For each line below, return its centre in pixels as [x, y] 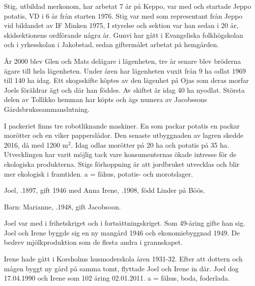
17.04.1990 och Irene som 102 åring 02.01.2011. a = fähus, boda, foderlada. [117, 278]
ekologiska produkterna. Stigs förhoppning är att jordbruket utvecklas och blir [122, 164]
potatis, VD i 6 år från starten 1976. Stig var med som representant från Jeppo [123, 15]
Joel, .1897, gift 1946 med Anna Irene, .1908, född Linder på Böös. [105, 190]
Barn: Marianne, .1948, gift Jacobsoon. [62, 206]
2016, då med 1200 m [36, 144]
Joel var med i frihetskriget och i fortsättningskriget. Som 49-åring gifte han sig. [125, 223]
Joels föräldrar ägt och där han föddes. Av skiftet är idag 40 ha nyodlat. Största [125, 90]
